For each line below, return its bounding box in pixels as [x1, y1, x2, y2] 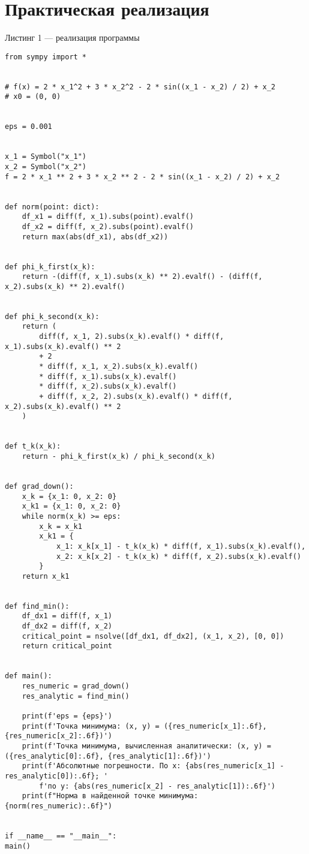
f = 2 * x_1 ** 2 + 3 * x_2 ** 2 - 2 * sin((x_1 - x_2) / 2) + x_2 [5, 172, 280, 181]
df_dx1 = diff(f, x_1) [22, 612, 112, 621]
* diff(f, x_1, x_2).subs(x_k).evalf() [39, 362, 199, 371]
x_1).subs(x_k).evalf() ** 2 [5, 342, 121, 351]
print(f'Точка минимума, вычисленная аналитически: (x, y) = [22, 742, 271, 750]
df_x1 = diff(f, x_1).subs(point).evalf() [22, 212, 194, 221]
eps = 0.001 [5, 122, 52, 131]
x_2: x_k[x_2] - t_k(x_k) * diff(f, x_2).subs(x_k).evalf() [56, 552, 301, 561]
